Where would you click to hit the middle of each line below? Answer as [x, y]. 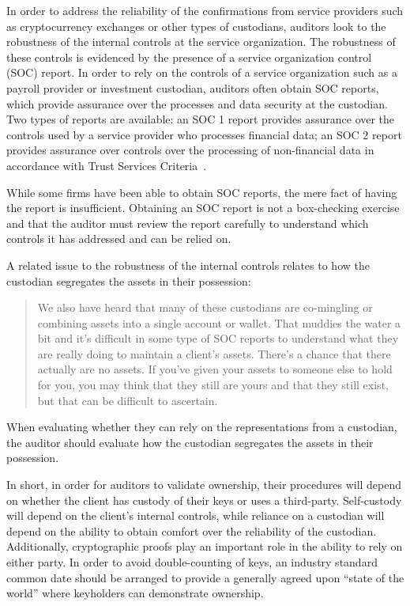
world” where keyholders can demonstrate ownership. [135, 593]
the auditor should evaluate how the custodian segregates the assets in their [190, 442]
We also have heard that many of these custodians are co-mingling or [205, 307]
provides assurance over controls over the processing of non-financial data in [190, 150]
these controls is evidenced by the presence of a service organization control [189, 57]
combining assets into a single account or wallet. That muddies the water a [219, 322]
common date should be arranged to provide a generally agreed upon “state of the [205, 577]
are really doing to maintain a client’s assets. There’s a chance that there [214, 353]
